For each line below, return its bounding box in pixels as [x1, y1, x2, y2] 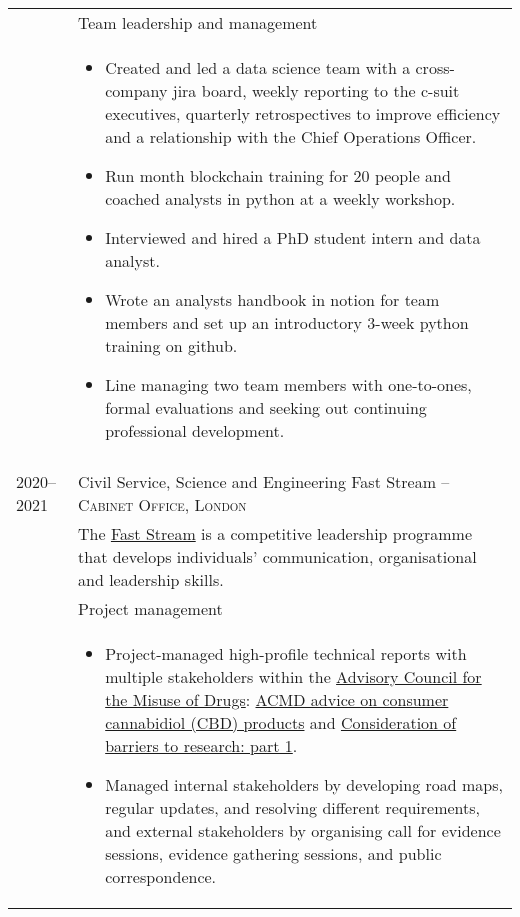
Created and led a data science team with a [105, 56, 411, 79]
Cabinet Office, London [78, 493, 247, 516]
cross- [415, 56, 455, 79]
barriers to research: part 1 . [105, 734, 298, 757]
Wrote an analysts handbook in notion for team [105, 288, 440, 311]
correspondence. [105, 865, 217, 888]
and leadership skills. [78, 568, 224, 591]
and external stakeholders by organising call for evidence [105, 819, 501, 842]
